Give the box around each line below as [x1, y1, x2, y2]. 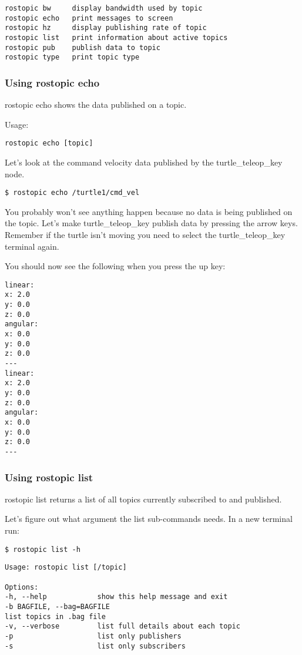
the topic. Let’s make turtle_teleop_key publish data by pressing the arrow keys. [5, 217, 298, 229]
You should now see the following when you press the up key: [5, 260, 226, 272]
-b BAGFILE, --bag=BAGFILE [5, 602, 110, 611]
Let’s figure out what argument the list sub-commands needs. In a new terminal [5, 512, 293, 525]
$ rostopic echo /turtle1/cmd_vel [5, 188, 140, 197]
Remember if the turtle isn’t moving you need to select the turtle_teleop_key [5, 229, 286, 241]
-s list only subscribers [5, 641, 186, 650]
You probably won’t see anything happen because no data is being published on [5, 205, 293, 217]
